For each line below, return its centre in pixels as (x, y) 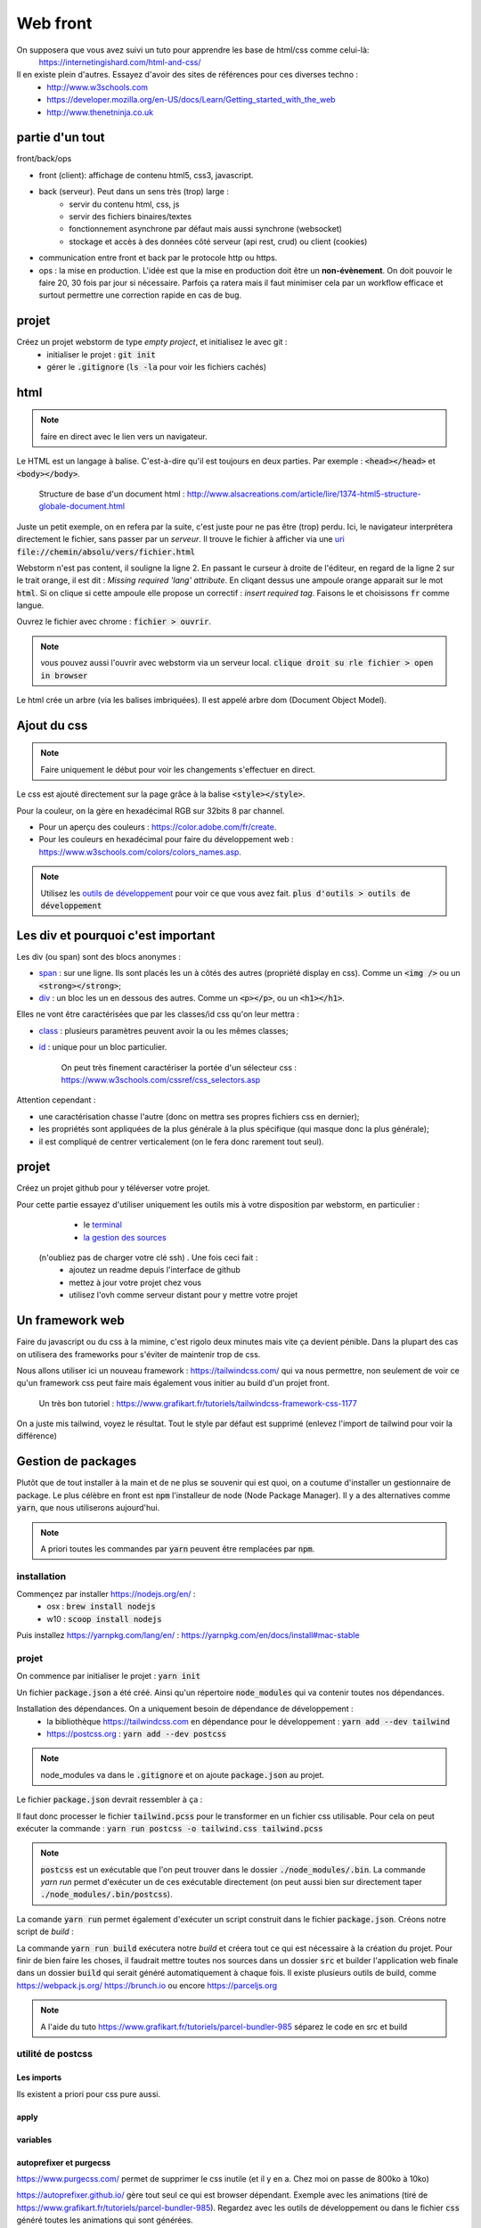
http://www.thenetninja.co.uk (100, 112)
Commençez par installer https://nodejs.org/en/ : (106, 1594)
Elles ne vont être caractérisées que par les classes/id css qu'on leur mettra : (158, 1014)
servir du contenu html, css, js (124, 204)
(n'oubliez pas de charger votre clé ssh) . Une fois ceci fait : (148, 1257)
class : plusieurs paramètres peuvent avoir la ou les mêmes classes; (163, 1030)
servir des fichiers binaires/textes (130, 216)
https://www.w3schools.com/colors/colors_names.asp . (140, 852)
